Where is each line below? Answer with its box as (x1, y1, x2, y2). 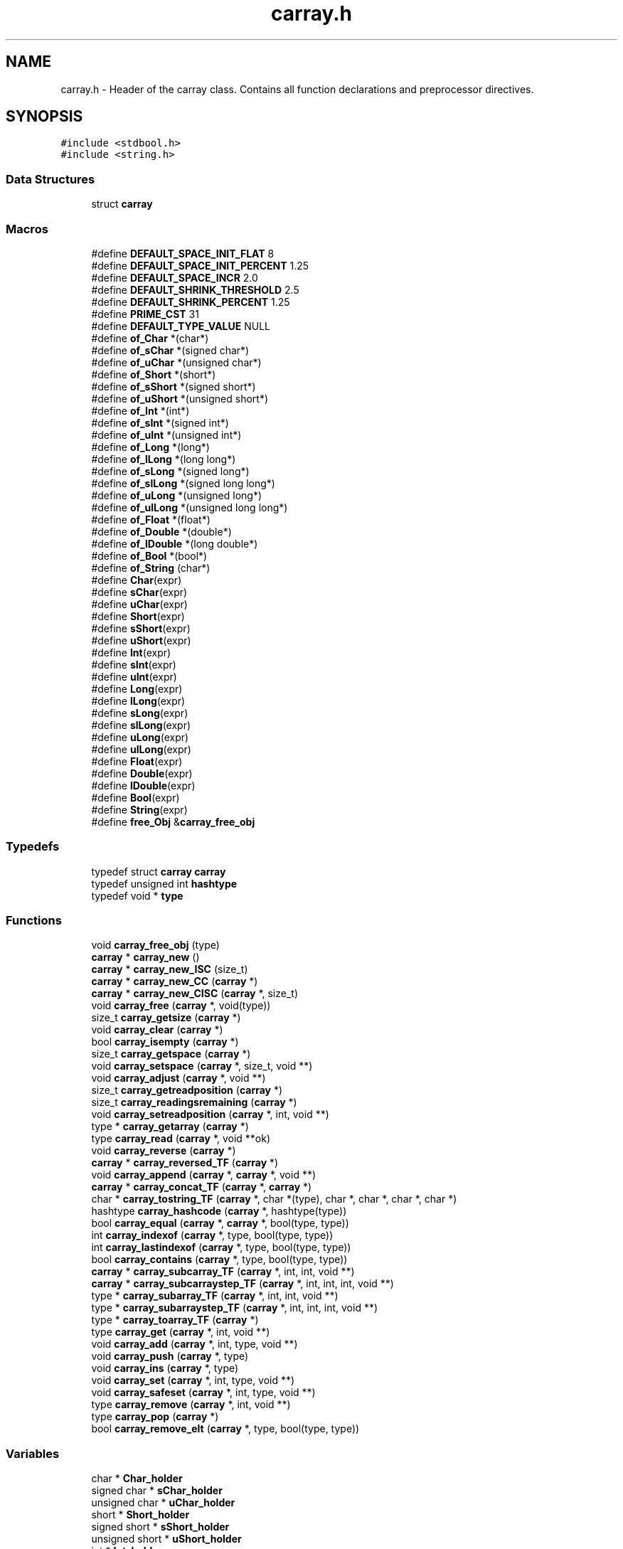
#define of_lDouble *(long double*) (91, 537, 258, 550)
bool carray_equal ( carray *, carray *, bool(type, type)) (91, 1217, 349, 1230)
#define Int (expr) (91, 646, 171, 659)
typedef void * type (91, 889, 183, 902)
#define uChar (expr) (91, 597, 188, 610)
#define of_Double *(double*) (91, 525, 232, 538)
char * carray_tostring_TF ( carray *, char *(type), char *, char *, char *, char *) (91, 1193, 457, 1205)
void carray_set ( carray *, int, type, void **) (91, 1374, 295, 1387)
